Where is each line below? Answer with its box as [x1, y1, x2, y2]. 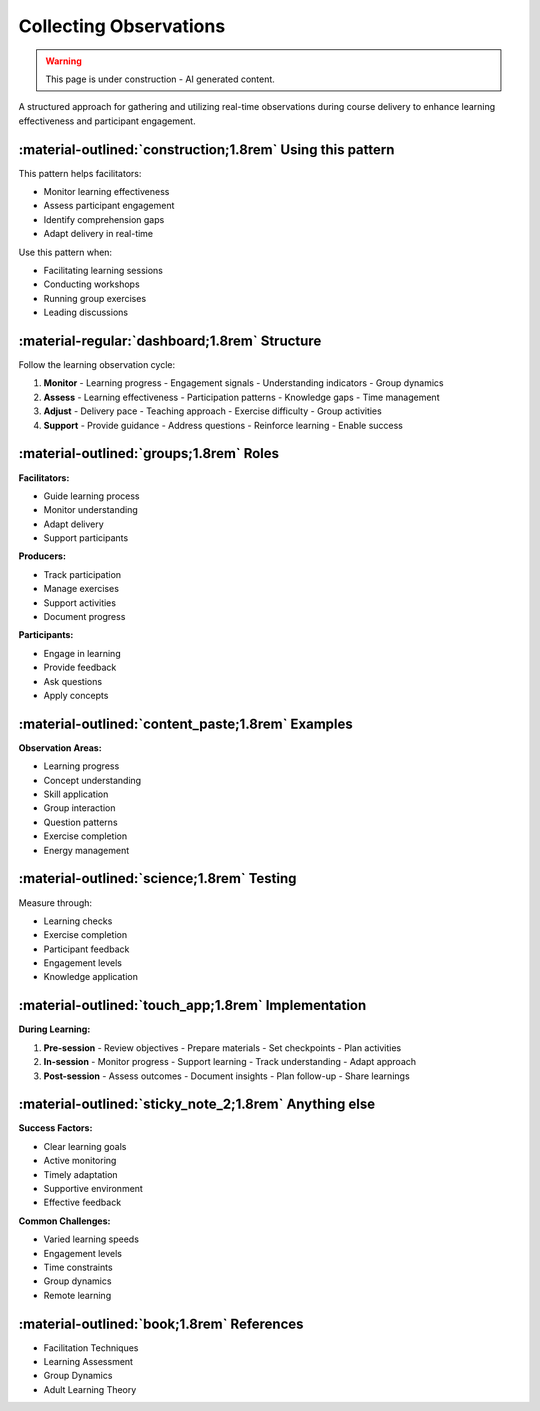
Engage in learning [43, 647, 121, 659]
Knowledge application [43, 971, 139, 983]
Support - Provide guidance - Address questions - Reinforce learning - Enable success [43, 419, 404, 431]
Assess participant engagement [43, 200, 175, 212]
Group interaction [43, 802, 116, 814]
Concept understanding [43, 774, 142, 786]
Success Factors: [18, 1122, 93, 1134]
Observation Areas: [18, 741, 102, 754]
